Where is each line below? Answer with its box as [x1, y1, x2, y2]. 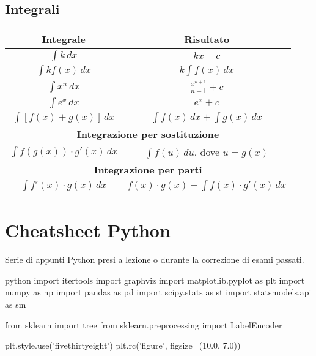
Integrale [42, 32, 86, 47]
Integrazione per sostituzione [76, 127, 219, 142]
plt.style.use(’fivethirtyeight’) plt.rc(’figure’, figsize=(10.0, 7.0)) [5, 339, 241, 352]
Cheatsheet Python [5, 218, 171, 243]
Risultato [184, 32, 230, 47]
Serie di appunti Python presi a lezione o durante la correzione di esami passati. [5, 253, 304, 266]
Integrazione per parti [94, 162, 202, 177]
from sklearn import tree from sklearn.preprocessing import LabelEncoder [5, 318, 282, 331]
